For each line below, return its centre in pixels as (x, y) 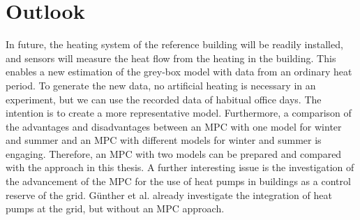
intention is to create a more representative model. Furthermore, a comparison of (179, 113)
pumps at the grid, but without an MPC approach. (115, 208)
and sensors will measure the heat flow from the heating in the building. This (171, 58)
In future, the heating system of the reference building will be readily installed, (174, 44)
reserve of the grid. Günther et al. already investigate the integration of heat (169, 195)
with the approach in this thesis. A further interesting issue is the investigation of (180, 167)
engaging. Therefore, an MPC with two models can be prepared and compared (174, 153)
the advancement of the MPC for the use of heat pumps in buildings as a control (178, 181)
